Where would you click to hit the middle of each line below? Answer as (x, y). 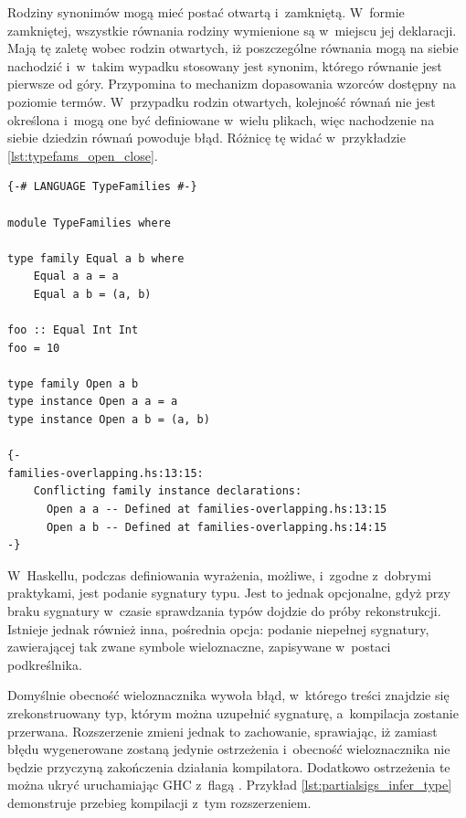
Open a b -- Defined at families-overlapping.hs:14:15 (217, 527)
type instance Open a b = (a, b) (109, 420)
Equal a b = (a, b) (92, 294)
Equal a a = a (76, 276)
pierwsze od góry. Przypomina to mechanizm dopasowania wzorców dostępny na (232, 84)
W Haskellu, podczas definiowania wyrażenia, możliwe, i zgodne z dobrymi (219, 574)
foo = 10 (34, 348)
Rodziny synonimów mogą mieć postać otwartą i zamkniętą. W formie (206, 12)
